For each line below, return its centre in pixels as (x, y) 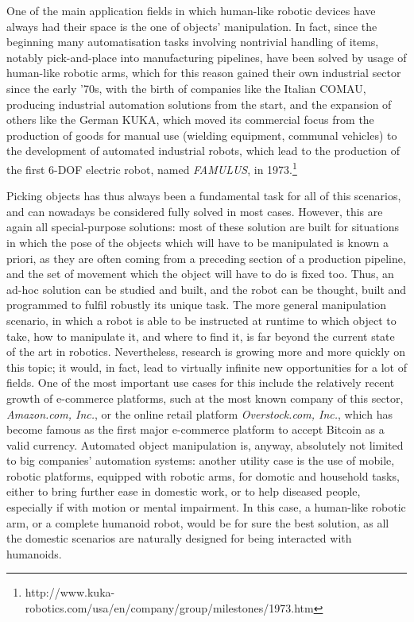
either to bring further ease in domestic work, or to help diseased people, (184, 491)
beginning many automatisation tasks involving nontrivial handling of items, (193, 42)
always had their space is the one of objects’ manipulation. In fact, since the (192, 26)
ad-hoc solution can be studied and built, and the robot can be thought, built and (207, 289)
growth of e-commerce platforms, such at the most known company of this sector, (205, 398)
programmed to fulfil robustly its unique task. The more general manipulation (197, 305)
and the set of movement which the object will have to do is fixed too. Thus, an (200, 274)
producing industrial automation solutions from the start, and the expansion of (199, 104)
